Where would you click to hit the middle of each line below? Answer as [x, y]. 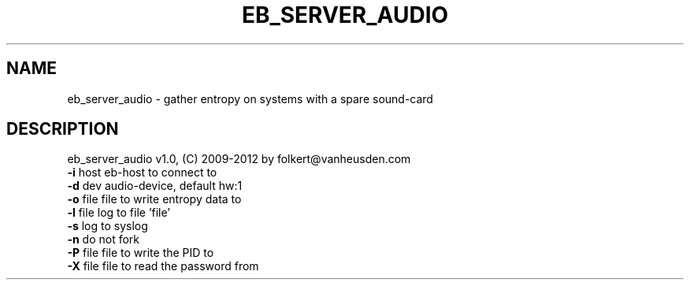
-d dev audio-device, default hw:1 [155, 186]
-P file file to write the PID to [141, 253]
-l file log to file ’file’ [119, 213]
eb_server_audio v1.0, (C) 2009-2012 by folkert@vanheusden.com [239, 159]
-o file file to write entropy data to [154, 199]
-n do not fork [104, 240]
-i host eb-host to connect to [142, 173]
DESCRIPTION [63, 129]
